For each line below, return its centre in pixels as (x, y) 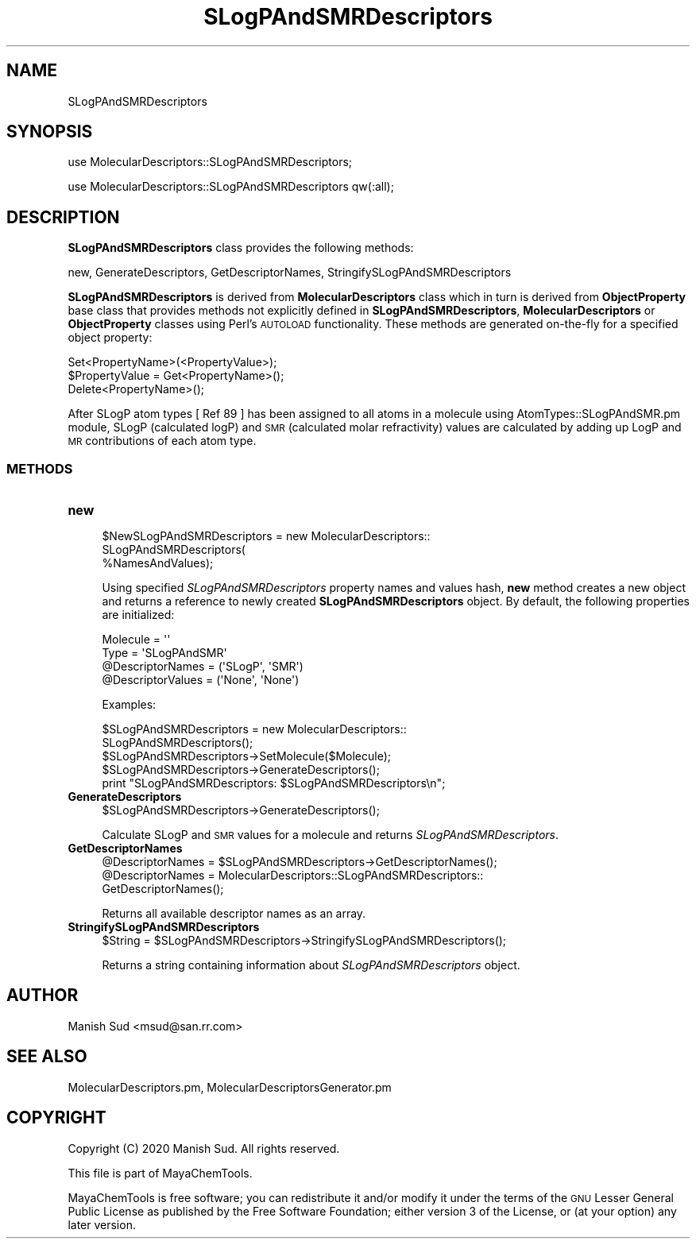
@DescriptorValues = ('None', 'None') (201, 680)
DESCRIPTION (63, 217)
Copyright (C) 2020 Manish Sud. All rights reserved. (204, 1148)
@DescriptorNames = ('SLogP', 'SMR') (203, 667)
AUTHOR (43, 996)
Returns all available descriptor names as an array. (234, 914)
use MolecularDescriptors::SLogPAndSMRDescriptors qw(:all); (231, 187)
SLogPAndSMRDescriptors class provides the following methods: (241, 248)
